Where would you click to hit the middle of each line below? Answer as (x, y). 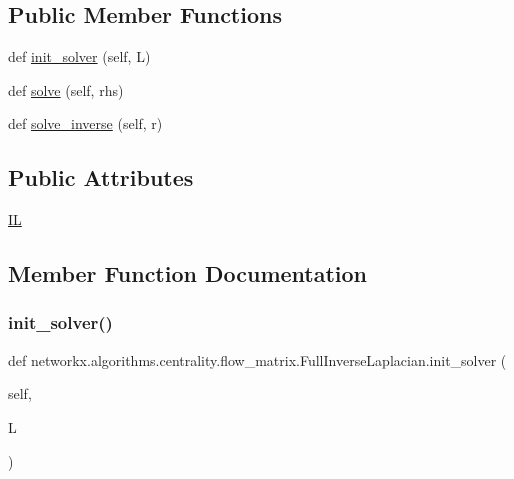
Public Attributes (101, 177)
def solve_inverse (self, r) (85, 123)
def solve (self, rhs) (66, 89)
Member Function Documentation (188, 273)
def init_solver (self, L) (79, 56)
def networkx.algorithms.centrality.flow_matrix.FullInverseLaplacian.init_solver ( (257, 359)
